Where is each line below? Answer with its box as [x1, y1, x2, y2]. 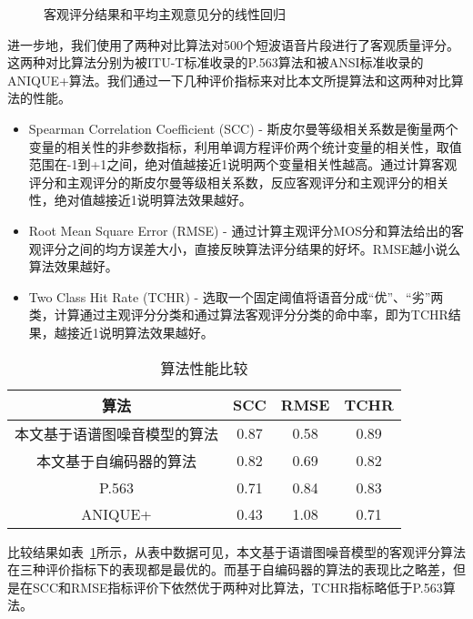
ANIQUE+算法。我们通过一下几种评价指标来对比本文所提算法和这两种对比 [7, 70, 451, 89]
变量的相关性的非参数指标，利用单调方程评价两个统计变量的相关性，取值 [28, 137, 462, 156]
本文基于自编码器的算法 [36, 450, 197, 472]
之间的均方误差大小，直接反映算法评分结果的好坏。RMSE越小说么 [66, 238, 461, 258]
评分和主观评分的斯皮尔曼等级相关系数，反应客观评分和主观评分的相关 [28, 172, 449, 191]
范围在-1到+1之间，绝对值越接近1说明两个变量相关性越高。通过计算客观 [28, 155, 458, 174]
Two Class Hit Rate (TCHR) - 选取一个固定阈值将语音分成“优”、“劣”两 [28, 287, 444, 306]
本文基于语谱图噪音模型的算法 [15, 422, 219, 444]
